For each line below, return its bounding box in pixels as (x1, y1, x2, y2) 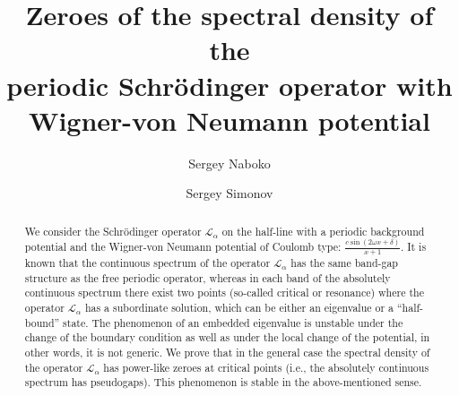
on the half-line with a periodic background (221, 223, 425, 238)
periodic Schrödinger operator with (6, 66, 453, 103)
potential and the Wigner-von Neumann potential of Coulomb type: (24, 239, 342, 254)
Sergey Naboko (188, 153, 271, 172)
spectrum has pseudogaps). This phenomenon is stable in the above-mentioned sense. (24, 374, 422, 390)
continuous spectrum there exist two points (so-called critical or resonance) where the (24, 285, 424, 300)
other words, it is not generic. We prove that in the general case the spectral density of (24, 345, 430, 360)
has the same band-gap (290, 255, 398, 271)
